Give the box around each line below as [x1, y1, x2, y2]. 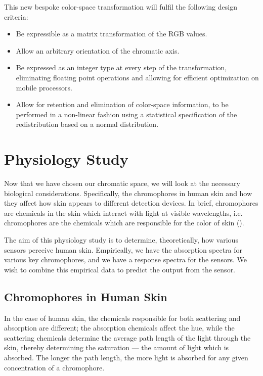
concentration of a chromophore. [4, 362, 105, 372]
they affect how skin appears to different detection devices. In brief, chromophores [4, 198, 258, 208]
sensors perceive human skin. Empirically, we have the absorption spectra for [4, 244, 243, 255]
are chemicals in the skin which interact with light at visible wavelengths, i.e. [4, 207, 243, 218]
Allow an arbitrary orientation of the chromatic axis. [16, 45, 180, 56]
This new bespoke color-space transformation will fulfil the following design [4, 2, 237, 12]
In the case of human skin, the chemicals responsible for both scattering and [4, 312, 241, 323]
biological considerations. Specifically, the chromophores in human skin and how [4, 187, 252, 198]
